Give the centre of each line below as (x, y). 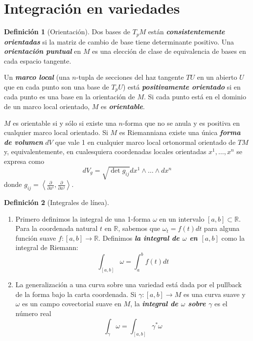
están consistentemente (186, 32)
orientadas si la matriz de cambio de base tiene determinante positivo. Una (119, 41)
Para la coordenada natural (57, 228)
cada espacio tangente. (38, 60)
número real (33, 313)
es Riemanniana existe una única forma (180, 132)
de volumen (23, 142)
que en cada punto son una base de (57, 86)
